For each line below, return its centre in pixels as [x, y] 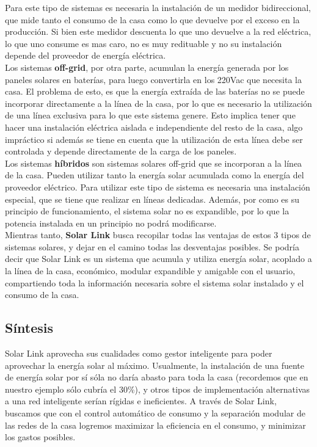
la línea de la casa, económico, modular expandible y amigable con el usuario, [150, 271]
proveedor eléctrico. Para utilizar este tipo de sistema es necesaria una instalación [158, 187]
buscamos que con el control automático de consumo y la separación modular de [155, 413]
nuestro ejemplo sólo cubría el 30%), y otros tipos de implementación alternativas [158, 389]
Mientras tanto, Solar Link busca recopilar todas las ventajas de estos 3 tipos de [158, 235]
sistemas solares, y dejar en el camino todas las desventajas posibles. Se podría [152, 246]
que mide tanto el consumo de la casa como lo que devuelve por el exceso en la [152, 19]
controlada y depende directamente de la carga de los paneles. [121, 151]
